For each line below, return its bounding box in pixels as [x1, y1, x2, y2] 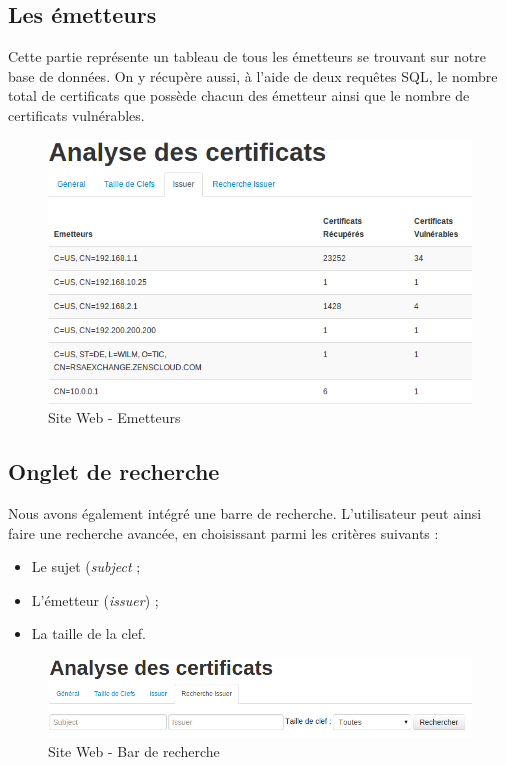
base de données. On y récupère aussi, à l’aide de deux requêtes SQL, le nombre [8, 65, 498, 86]
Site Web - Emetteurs [48, 407, 181, 428]
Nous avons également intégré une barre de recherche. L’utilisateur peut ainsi [8, 502, 482, 523]
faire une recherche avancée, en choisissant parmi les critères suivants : [8, 522, 439, 543]
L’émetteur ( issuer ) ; [31, 589, 159, 610]
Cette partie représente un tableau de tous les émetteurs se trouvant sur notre [8, 46, 486, 67]
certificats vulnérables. [8, 104, 145, 125]
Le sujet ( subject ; [31, 556, 141, 577]
